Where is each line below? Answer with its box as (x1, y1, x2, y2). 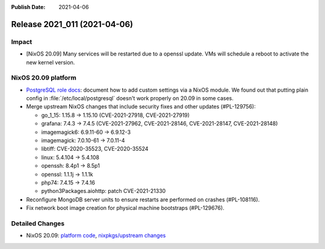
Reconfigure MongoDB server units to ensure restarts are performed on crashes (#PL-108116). (26, 196, 260, 203)
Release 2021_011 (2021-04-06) (11, 19, 134, 30)
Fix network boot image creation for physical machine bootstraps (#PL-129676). (26, 204, 225, 212)
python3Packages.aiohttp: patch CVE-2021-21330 (41, 188, 166, 195)
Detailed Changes (11, 219, 65, 227)
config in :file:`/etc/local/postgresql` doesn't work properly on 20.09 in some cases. (26, 95, 234, 102)
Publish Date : (11, 4, 46, 10)
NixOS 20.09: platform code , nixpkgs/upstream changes (26, 232, 166, 239)
